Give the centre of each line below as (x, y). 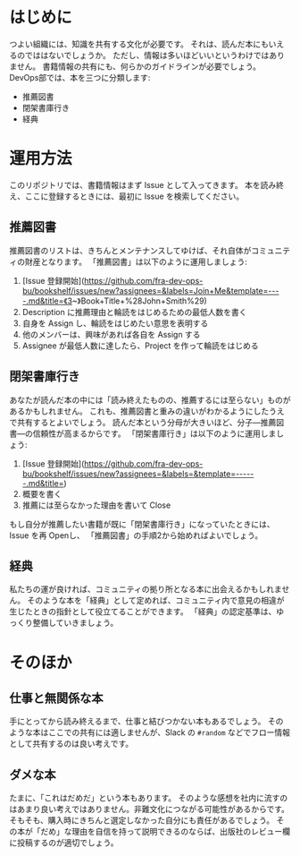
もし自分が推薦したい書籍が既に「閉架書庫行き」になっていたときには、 (142, 524)
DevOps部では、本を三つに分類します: (80, 77)
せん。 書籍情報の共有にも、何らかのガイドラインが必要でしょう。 (139, 66)
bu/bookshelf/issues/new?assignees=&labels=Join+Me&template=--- (150, 290)
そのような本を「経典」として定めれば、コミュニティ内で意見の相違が (155, 601)
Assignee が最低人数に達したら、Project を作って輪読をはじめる (140, 346)
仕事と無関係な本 (56, 698)
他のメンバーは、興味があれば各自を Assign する (111, 334)
